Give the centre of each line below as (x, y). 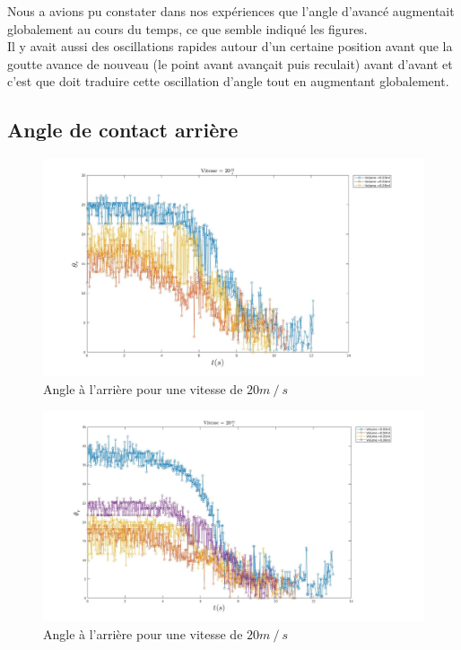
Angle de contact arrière (123, 130)
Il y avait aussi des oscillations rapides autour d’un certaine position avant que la (230, 46)
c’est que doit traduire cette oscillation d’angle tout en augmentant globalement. (228, 81)
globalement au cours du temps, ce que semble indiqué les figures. (187, 28)
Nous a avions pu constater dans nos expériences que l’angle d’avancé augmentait (231, 11)
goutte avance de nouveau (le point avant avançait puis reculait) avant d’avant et (230, 63)
